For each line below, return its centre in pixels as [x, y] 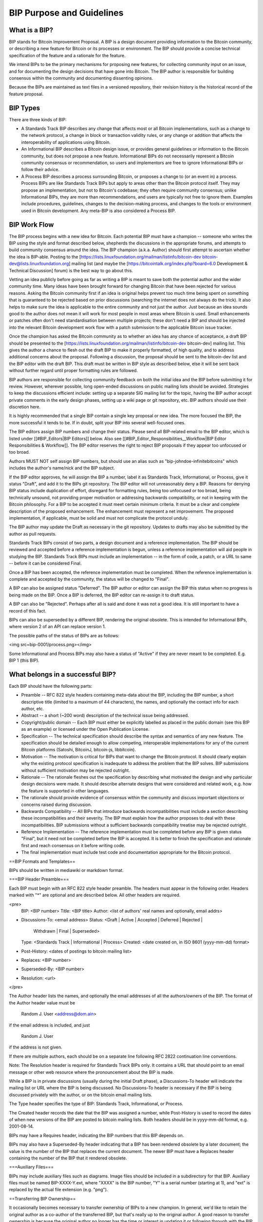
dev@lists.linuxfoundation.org [39, 263]
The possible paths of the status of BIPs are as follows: [64, 635]
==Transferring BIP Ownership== [42, 1199]
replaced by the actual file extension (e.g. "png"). [58, 1190]
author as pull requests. [33, 534]
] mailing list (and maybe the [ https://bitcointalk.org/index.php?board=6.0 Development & [158, 263]
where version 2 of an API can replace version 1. [57, 627]
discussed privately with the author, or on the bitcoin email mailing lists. [81, 1094]
